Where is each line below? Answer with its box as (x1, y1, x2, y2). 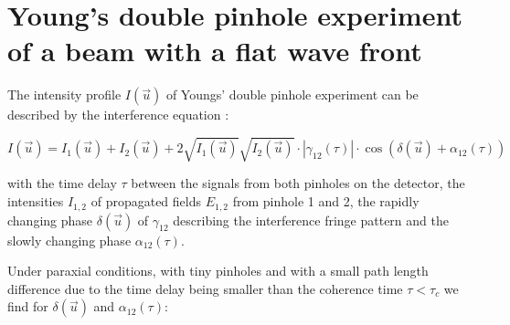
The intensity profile (7, 85, 122, 104)
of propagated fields (90, 192, 201, 211)
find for (7, 297, 48, 316)
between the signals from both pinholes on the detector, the (131, 173, 465, 193)
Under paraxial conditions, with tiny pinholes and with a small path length (7, 261, 429, 280)
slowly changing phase (7, 230, 132, 249)
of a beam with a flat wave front (7, 32, 422, 69)
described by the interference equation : (7, 105, 229, 124)
